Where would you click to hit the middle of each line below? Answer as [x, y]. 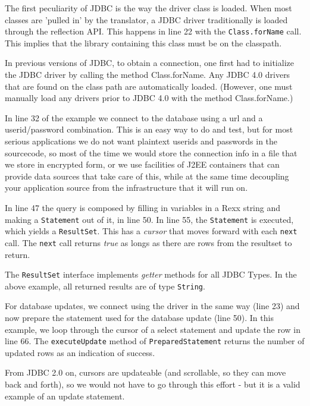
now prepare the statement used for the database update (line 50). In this [139, 318]
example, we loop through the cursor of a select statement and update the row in [153, 329]
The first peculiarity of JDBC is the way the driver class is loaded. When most [148, 8]
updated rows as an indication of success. [80, 352]
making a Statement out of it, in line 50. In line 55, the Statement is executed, [149, 219]
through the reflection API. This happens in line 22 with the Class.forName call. [153, 31]
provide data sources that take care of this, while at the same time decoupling [147, 176]
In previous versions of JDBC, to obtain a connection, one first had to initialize [149, 63]
